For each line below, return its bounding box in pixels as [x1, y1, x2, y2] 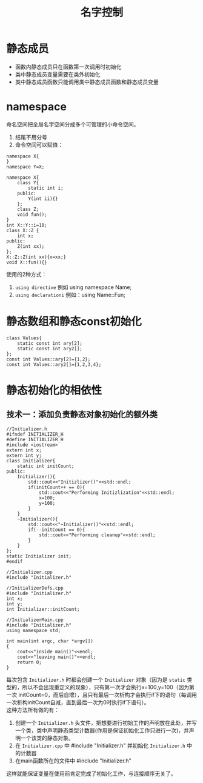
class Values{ [6, 335, 42, 341]
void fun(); [17, 212, 47, 218]
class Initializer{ [6, 458, 56, 464]
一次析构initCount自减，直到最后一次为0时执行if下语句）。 [6, 698, 150, 706]
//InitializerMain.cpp [6, 616, 64, 623]
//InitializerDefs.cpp [6, 585, 64, 591]
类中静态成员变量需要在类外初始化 [15, 70, 101, 78]
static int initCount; [17, 463, 75, 469]
